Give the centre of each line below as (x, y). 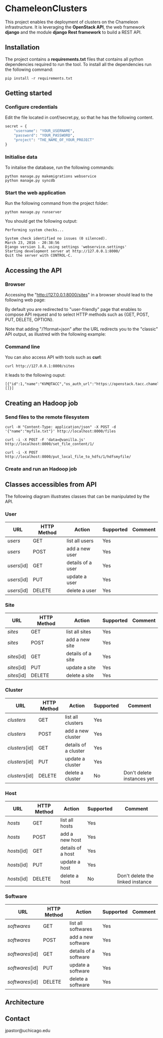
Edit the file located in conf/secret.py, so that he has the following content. (79, 117)
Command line (23, 347)
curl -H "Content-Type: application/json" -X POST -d (61, 427)
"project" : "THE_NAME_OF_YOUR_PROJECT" (54, 140)
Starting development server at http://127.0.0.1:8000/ (63, 251)
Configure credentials (32, 107)
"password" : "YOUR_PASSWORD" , (44, 136)
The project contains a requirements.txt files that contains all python (74, 59)
